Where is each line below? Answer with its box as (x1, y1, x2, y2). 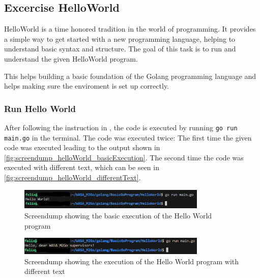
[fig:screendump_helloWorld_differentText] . (4, 172, 141, 183)
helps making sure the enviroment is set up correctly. (4, 80, 169, 91)
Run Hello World (4, 102, 76, 115)
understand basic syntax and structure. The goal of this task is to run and (4, 43, 236, 54)
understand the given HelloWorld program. (4, 53, 138, 64)
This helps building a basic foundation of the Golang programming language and (4, 70, 256, 81)
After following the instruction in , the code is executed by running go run (4, 122, 238, 132)
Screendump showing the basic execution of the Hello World (24, 210, 212, 221)
